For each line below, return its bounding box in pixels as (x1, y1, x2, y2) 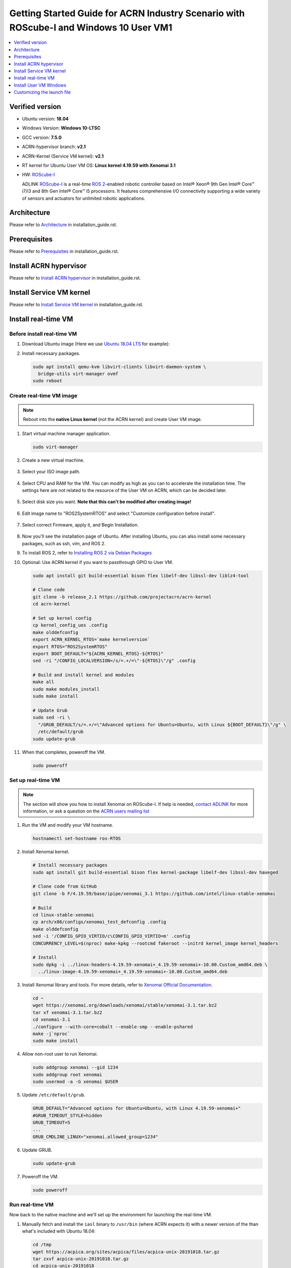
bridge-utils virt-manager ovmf (38, 371, 118, 377)
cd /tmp (32, 1242, 52, 1248)
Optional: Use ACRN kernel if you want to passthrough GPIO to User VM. (22, 559, 174, 565)
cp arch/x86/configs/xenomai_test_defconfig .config (32, 919, 167, 925)
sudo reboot (32, 378, 63, 384)
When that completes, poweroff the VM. (22, 749, 106, 755)
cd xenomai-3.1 (32, 1017, 70, 1023)
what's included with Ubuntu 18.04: (22, 1228, 96, 1235)
